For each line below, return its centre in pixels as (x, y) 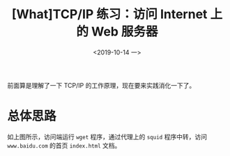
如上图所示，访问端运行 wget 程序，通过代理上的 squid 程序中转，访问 (107, 136)
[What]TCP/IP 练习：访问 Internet (109, 14)
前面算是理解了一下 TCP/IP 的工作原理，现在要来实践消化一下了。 (101, 85)
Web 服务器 (124, 32)
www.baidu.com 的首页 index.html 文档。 (64, 145)
